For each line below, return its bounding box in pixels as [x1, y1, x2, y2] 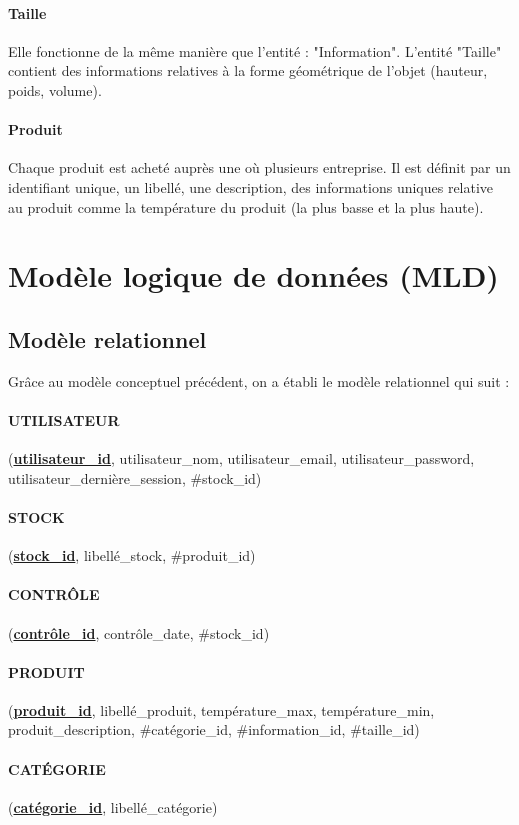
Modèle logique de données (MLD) [8, 255, 499, 296]
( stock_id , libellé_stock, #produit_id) [8, 545, 256, 566]
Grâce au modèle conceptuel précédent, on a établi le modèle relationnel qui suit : [8, 370, 510, 391]
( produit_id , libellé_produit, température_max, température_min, [8, 699, 435, 720]
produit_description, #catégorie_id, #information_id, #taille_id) [8, 719, 420, 740]
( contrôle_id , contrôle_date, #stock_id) [8, 622, 270, 643]
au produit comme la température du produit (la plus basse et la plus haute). [8, 196, 484, 217]
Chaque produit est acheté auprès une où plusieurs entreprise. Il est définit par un [8, 157, 511, 178]
